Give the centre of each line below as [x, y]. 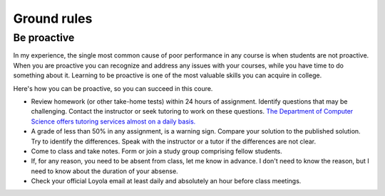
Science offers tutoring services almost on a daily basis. [113, 121]
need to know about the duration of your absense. [104, 171]
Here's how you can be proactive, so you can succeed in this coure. [113, 88]
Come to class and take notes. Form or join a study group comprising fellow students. [157, 151]
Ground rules [53, 18]
